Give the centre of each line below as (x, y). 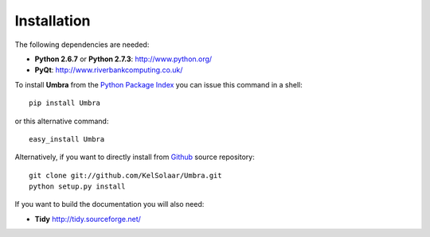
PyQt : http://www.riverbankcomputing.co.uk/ (109, 70)
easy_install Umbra (67, 139)
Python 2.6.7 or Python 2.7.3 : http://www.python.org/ (123, 59)
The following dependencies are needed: (82, 45)
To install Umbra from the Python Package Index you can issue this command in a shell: (158, 84)
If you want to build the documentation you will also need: (109, 204)
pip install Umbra (65, 103)
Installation (53, 21)
